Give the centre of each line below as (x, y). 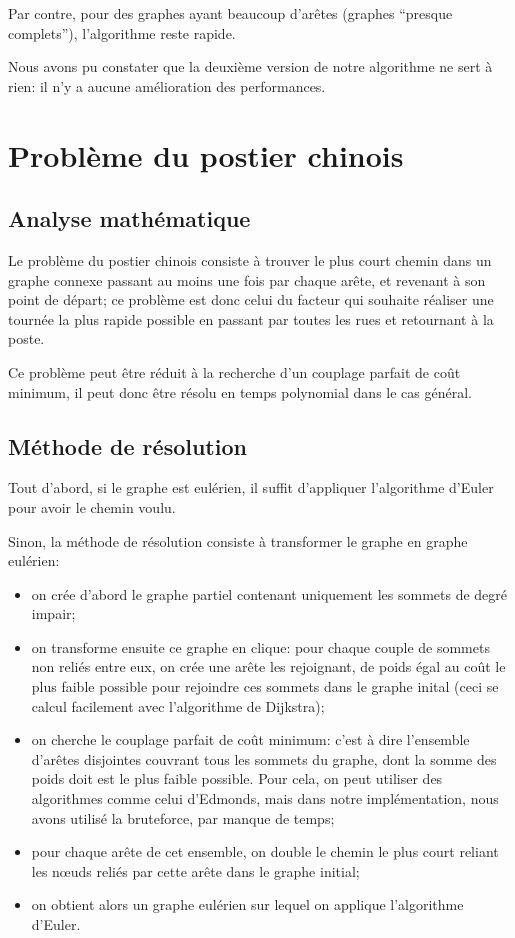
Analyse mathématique (129, 218)
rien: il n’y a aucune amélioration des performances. (167, 85)
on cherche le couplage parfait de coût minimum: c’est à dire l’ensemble (250, 739)
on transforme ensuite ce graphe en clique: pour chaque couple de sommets (260, 646)
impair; (53, 613)
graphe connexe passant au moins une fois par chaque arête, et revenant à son (247, 279)
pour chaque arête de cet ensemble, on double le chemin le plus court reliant (265, 851)
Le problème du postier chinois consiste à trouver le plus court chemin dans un (250, 259)
